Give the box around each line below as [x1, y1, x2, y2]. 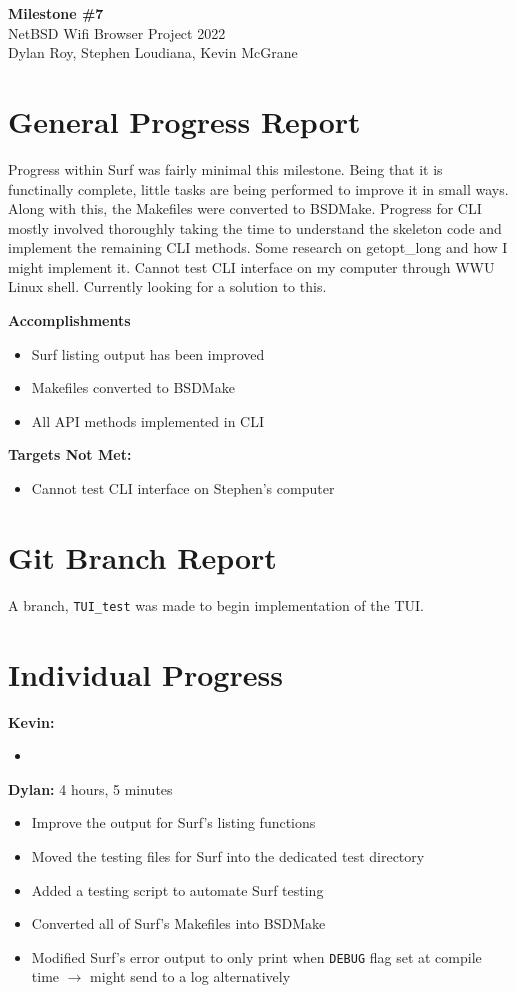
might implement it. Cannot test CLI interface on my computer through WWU [8, 256, 495, 277]
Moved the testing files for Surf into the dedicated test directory [31, 845, 425, 866]
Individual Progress [8, 653, 283, 694]
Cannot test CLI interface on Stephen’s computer [31, 478, 335, 499]
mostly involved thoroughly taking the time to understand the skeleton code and [8, 217, 502, 238]
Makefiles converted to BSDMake [31, 377, 235, 398]
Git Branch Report [8, 536, 277, 577]
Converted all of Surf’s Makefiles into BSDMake [31, 913, 326, 934]
